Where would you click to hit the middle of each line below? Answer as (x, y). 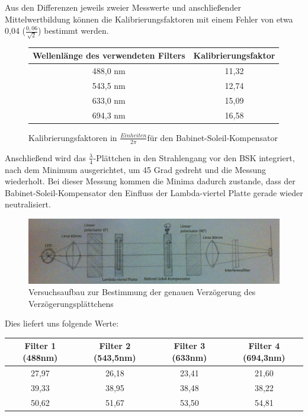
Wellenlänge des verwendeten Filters (109, 55)
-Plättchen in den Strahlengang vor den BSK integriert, (194, 157)
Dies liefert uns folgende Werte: (62, 323)
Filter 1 (40, 346)
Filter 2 (115, 346)
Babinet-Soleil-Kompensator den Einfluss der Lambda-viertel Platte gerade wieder (154, 192)
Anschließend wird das (46, 157)
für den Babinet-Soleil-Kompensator (212, 137)
